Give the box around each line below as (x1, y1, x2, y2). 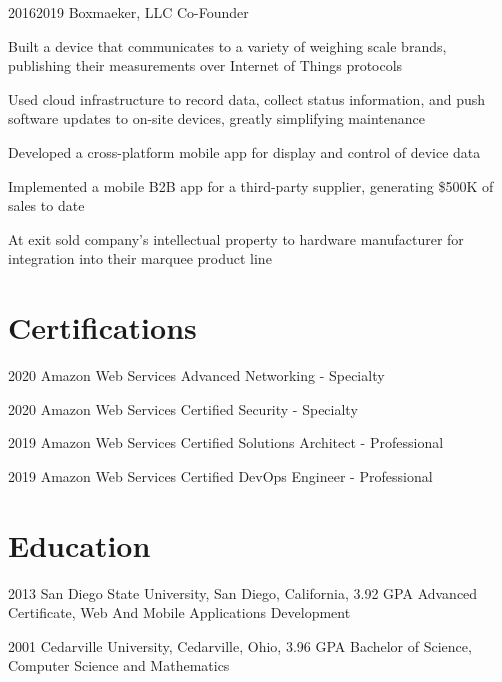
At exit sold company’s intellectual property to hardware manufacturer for (8, 228, 464, 249)
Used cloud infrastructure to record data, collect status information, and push (8, 88, 486, 109)
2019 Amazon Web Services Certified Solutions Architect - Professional (8, 432, 444, 453)
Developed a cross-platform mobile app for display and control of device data (8, 141, 481, 162)
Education (8, 524, 151, 565)
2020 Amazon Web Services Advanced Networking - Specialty (8, 365, 385, 386)
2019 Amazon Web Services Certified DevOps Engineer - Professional (8, 465, 433, 486)
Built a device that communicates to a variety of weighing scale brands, (8, 35, 447, 56)
